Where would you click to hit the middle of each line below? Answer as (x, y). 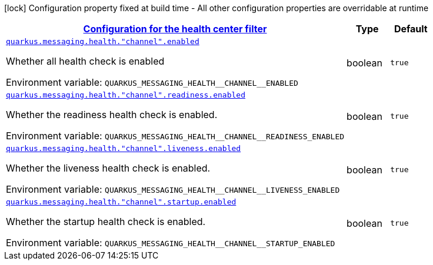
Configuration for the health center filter (175, 29)
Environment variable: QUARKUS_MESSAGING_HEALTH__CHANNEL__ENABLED (152, 82)
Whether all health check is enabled (85, 61)
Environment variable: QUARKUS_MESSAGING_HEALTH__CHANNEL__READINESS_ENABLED (175, 136)
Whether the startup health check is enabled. (106, 222)
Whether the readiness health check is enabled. (112, 115)
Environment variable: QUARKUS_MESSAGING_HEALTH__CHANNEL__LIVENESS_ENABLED (173, 189)
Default (411, 29)
